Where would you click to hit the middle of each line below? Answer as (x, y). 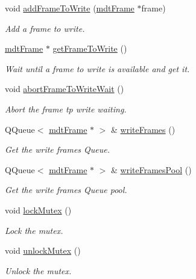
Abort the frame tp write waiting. (66, 109)
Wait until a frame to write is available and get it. (97, 68)
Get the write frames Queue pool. (66, 190)
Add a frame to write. (45, 28)
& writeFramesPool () (151, 169)
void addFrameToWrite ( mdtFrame (70, 8)
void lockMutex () (38, 210)
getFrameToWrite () (90, 48)
